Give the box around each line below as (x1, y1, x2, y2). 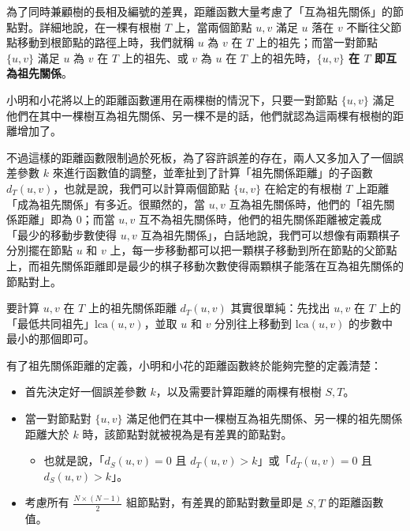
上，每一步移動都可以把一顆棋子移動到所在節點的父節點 (110, 242, 397, 258)
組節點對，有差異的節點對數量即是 (125, 494, 303, 510)
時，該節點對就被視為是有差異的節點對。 (82, 425, 293, 442)
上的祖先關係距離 (88, 299, 177, 316)
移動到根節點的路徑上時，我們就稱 (17, 34, 194, 51)
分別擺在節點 (6, 242, 73, 258)
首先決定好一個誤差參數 (24, 383, 147, 400)
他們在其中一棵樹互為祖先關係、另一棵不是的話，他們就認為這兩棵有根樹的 (6, 107, 393, 123)
